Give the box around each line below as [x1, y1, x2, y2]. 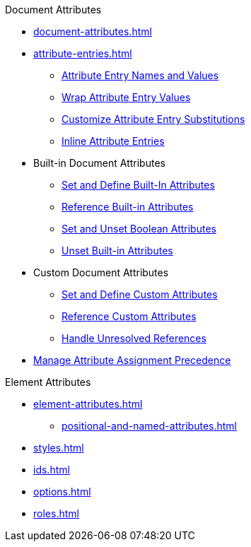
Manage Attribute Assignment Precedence [33, 354, 231, 366]
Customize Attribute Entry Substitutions [62, 113, 245, 125]
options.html [33, 486, 91, 498]
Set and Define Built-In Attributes [62, 179, 215, 191]
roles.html [33, 507, 79, 519]
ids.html [33, 464, 70, 476]
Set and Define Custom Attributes [62, 288, 218, 300]
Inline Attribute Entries [62, 135, 165, 147]
